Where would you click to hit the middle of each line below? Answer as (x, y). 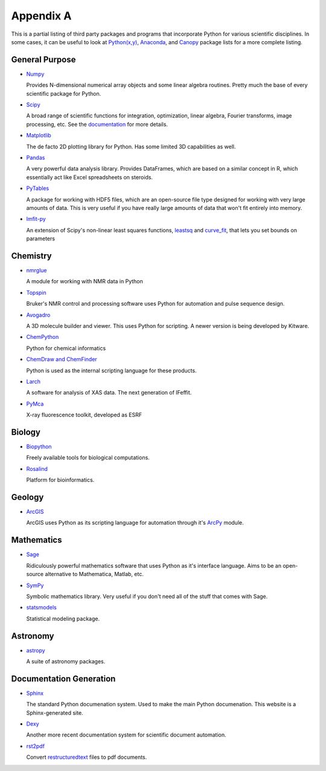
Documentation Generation (63, 679)
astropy (36, 650)
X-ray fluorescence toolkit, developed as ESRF (84, 415)
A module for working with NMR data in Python (85, 281)
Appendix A (41, 16)
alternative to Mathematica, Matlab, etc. (94, 574)
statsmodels (41, 608)
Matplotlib (39, 136)
